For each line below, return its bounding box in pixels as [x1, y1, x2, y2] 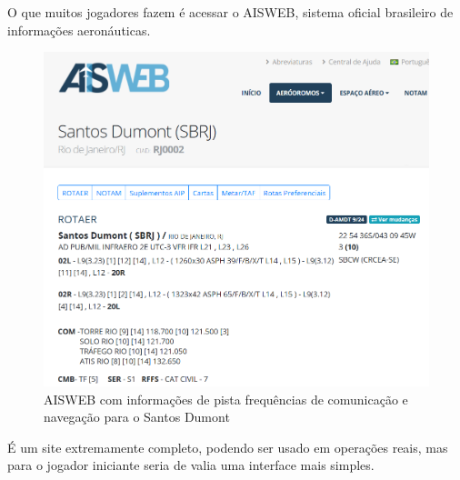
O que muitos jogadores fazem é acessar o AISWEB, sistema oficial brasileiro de [7, 3, 454, 21]
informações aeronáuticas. [7, 20, 151, 39]
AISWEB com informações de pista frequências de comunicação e [44, 389, 408, 408]
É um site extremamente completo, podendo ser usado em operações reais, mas [7, 437, 448, 456]
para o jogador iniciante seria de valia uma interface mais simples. [7, 455, 375, 475]
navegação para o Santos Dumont [44, 407, 230, 426]
